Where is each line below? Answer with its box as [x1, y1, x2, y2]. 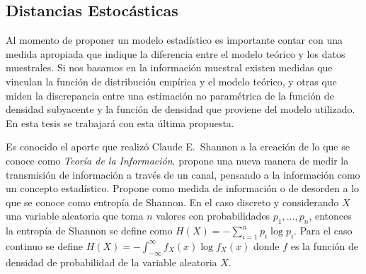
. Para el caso [294, 223, 353, 238]
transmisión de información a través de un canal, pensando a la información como [6, 167, 360, 181]
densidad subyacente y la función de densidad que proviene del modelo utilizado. [6, 102, 355, 117]
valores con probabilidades [156, 208, 270, 223]
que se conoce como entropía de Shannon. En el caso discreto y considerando [6, 194, 339, 209]
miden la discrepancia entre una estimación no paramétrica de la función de [6, 88, 334, 102]
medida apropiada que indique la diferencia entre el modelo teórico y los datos [6, 46, 345, 61]
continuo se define [6, 238, 83, 253]
